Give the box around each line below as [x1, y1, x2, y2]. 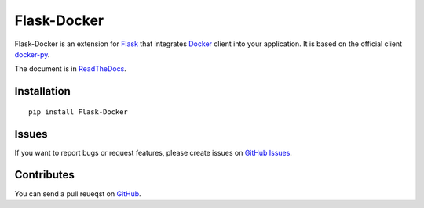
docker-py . [14, 49, 50, 59]
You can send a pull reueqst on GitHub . [14, 188, 141, 199]
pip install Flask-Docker [28, 107, 129, 117]
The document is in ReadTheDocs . [14, 64, 127, 74]
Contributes [14, 168, 75, 181]
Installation [14, 84, 71, 98]
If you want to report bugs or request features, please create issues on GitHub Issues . [14, 148, 292, 157]
